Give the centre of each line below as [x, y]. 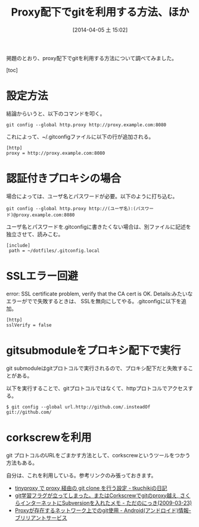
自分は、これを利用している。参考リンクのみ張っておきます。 [81, 475]
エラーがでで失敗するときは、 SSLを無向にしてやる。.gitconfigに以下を [94, 301]
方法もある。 [22, 463]
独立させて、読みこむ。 [35, 234]
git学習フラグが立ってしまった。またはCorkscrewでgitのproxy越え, [97, 495]
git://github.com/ [29, 412]
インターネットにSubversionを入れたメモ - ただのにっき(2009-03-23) [106, 503]
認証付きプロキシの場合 [64, 179]
